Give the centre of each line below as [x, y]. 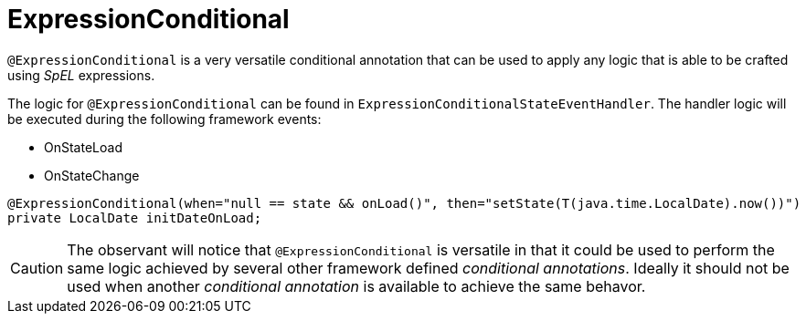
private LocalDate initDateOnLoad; [135, 217]
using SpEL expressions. [81, 75]
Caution [37, 268]
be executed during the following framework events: [164, 119]
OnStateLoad [83, 147]
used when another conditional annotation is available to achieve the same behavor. [356, 286]
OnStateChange [92, 175]
